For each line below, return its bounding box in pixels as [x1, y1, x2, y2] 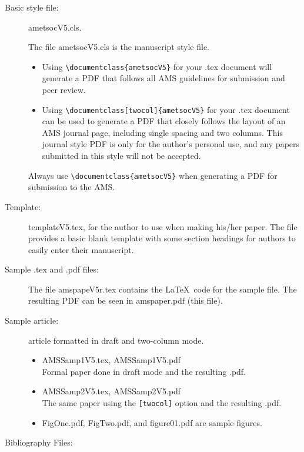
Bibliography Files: [5, 436, 73, 448]
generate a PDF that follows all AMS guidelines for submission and [42, 72, 285, 84]
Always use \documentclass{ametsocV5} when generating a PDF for [28, 169, 278, 181]
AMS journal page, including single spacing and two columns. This [42, 126, 283, 138]
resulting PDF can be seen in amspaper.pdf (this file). [28, 294, 223, 307]
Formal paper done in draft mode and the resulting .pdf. [42, 365, 246, 377]
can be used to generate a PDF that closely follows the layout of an [42, 115, 286, 127]
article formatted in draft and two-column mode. [28, 334, 204, 346]
